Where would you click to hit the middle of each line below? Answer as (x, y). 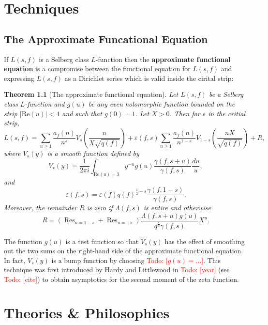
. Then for (185, 113)
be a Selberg (226, 94)
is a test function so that (102, 241)
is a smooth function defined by (93, 153)
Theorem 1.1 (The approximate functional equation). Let (91, 94)
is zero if (100, 208)
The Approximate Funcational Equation (106, 39)
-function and (45, 103)
